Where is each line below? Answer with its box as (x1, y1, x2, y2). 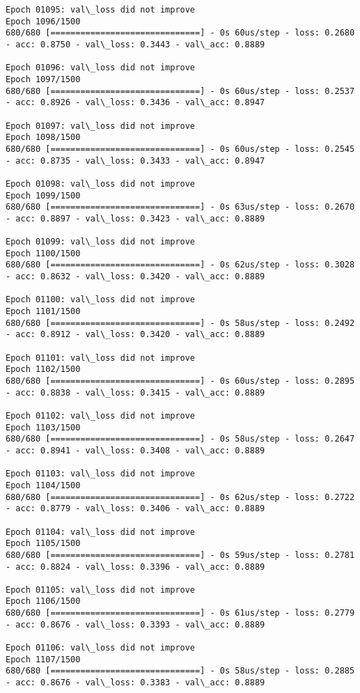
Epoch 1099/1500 (6, 190, 81, 201)
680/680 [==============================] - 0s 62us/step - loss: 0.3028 (6, 260, 355, 270)
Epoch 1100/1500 (6, 248, 81, 258)
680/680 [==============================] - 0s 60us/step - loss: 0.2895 (6, 376, 355, 386)
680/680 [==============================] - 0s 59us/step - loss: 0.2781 (6, 550, 355, 560)
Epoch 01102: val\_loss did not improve (6, 410, 196, 421)
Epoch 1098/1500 (6, 132, 81, 143)
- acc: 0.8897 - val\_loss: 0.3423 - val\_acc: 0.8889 (6, 213, 265, 224)
